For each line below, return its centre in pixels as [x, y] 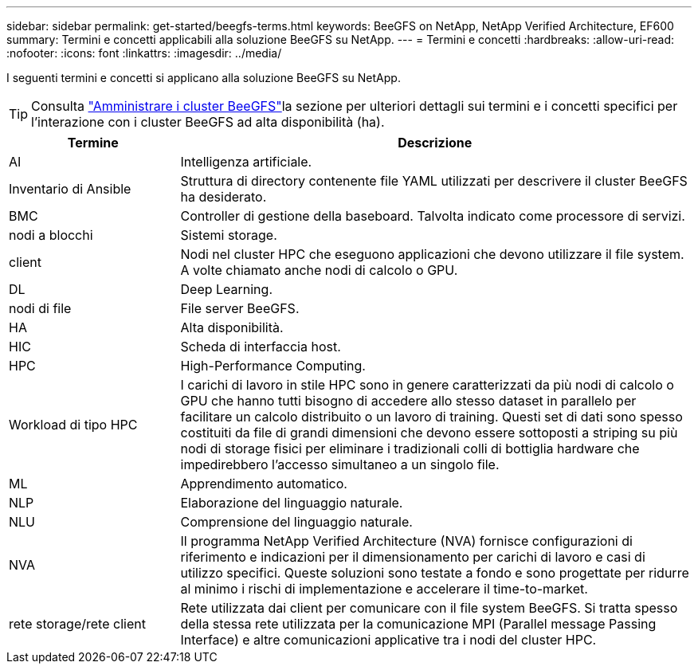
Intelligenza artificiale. [246, 162]
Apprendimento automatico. [264, 484]
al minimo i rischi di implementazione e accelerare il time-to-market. [384, 589]
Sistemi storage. [229, 235]
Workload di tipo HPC [73, 425]
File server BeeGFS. [240, 308]
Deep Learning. [226, 289]
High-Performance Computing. [273, 366]
